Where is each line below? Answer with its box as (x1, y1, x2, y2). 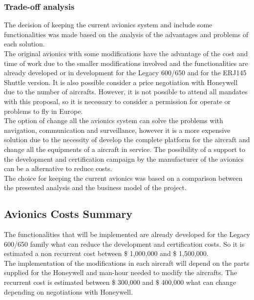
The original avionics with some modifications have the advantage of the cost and (4, 48, 248, 58)
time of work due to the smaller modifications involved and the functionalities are (4, 58, 248, 68)
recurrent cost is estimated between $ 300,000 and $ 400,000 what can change (4, 277, 236, 287)
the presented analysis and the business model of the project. (4, 182, 187, 193)
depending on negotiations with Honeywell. (4, 286, 133, 297)
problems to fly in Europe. (4, 106, 83, 116)
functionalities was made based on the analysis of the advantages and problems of (4, 29, 249, 39)
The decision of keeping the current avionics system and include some (4, 20, 212, 30)
